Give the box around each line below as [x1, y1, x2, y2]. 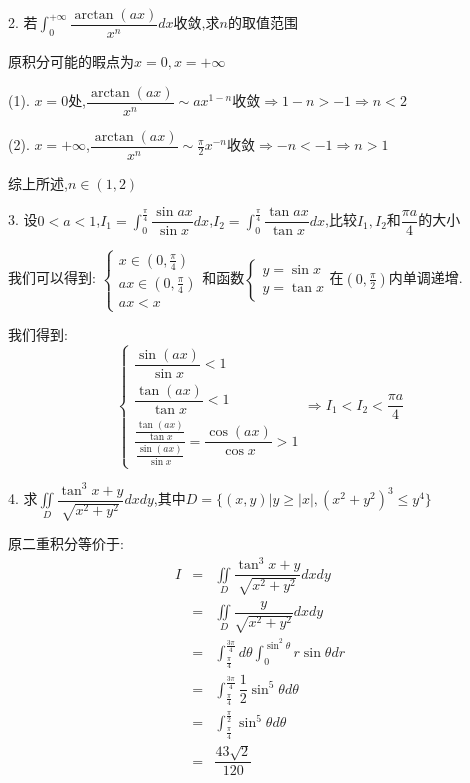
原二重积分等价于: [8, 533, 124, 554]
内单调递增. [388, 267, 463, 288]
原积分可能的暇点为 [8, 51, 134, 72]
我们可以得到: [8, 267, 96, 288]
